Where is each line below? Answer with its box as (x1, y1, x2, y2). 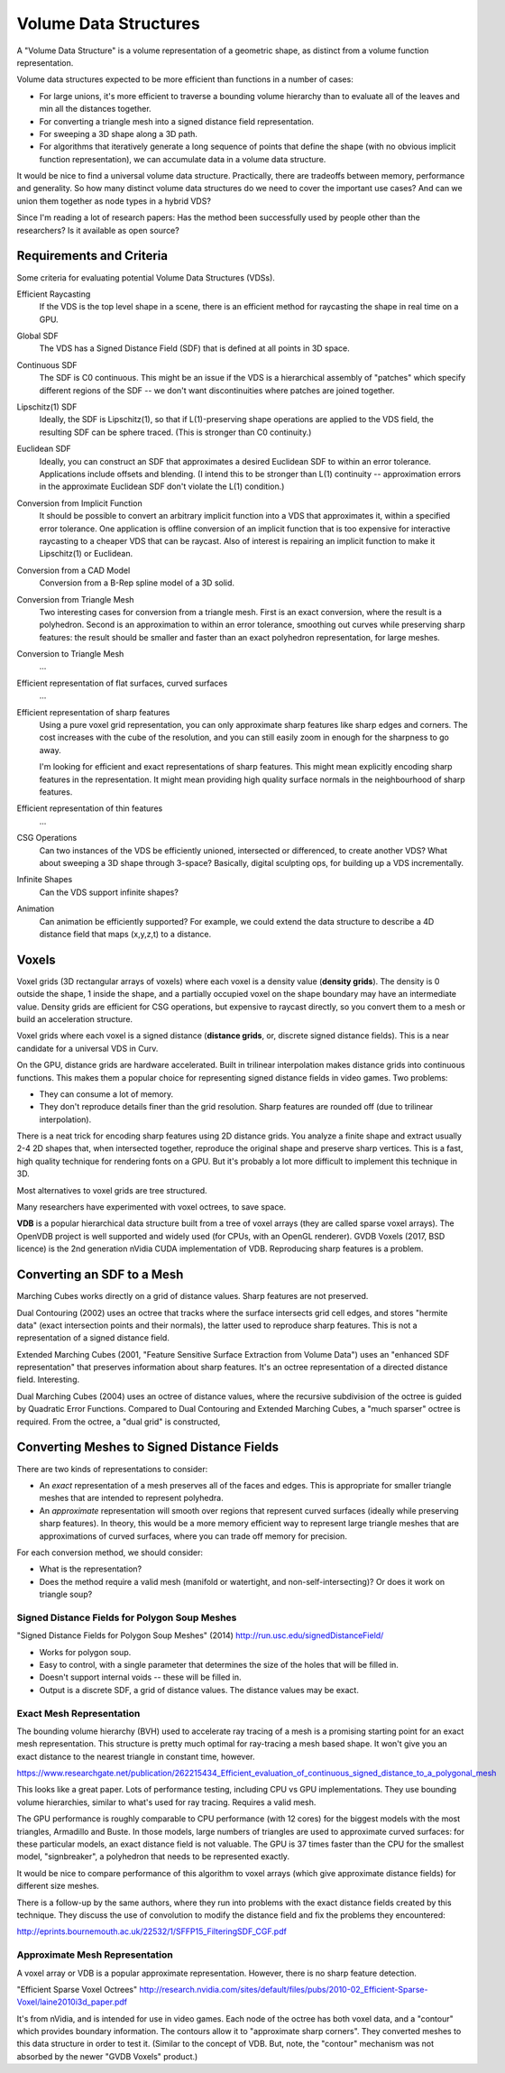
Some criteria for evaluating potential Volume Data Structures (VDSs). (16, 272, 275, 283)
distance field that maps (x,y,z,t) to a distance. (39, 928, 212, 939)
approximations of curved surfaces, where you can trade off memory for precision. (39, 1530, 347, 1542)
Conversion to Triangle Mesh (16, 649, 124, 659)
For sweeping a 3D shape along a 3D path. (39, 128, 198, 139)
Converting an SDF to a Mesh (16, 1267, 184, 1283)
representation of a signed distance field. (16, 1332, 170, 1343)
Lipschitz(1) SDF (16, 401, 78, 412)
